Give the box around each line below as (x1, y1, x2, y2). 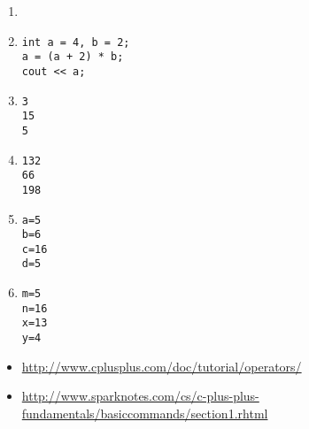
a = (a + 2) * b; (21, 50, 124, 64)
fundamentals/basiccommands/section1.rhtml (21, 403, 268, 422)
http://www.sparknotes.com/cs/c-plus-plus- (21, 387, 259, 405)
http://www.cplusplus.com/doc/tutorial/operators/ (21, 356, 302, 375)
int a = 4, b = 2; (21, 35, 130, 49)
